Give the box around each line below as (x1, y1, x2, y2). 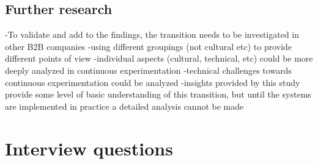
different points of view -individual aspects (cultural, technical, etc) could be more (5, 52, 313, 65)
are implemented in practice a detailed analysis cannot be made (5, 99, 244, 112)
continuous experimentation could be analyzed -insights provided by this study (5, 76, 300, 88)
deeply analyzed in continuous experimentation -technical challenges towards (5, 63, 292, 76)
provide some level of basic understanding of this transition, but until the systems (5, 88, 311, 101)
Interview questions (5, 135, 173, 160)
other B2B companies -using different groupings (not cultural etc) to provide (5, 40, 292, 52)
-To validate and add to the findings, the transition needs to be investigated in (5, 28, 300, 41)
